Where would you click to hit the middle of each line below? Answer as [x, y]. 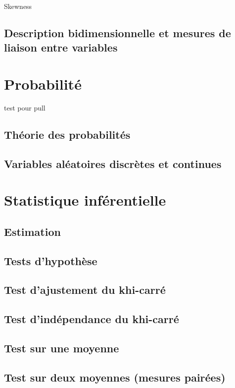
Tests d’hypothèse [51, 260]
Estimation [32, 231]
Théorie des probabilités [67, 134]
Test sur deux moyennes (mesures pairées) [115, 377]
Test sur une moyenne [62, 348]
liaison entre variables [61, 47]
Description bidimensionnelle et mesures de [117, 32]
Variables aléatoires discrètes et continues [113, 163]
